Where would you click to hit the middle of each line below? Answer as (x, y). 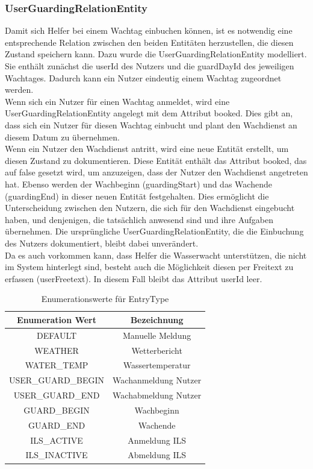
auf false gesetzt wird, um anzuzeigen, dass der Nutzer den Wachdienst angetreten (156, 172)
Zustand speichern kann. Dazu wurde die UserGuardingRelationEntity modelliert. (156, 54)
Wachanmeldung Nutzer (157, 380)
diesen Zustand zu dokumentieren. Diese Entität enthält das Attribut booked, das (156, 160)
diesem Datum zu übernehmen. (62, 137)
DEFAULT (57, 335)
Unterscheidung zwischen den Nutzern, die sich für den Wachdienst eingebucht (150, 208)
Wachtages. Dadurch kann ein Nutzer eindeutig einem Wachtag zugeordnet (143, 77)
